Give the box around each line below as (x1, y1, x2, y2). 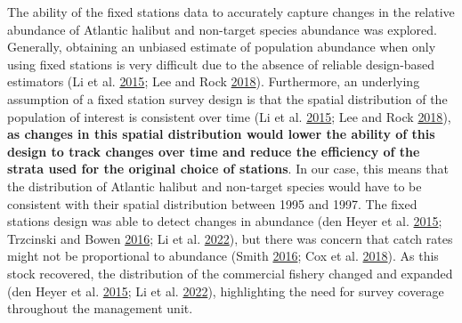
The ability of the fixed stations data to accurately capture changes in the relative (7, 3, 455, 20)
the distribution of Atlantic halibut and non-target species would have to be (7, 176, 422, 195)
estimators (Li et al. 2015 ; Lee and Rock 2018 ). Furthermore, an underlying (7, 72, 420, 91)
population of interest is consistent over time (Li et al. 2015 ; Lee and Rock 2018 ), (7, 107, 451, 125)
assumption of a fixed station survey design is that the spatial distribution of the (7, 89, 448, 108)
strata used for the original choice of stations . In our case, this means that (7, 159, 449, 178)
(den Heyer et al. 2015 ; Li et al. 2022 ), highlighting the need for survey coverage (7, 281, 444, 300)
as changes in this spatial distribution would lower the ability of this (7, 125, 435, 143)
